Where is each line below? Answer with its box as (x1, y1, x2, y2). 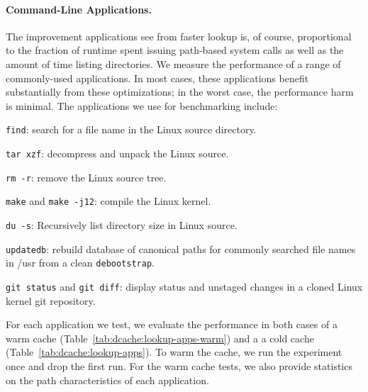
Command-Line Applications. (6, 1, 152, 16)
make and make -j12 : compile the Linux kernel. (6, 194, 211, 208)
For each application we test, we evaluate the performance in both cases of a (6, 317, 338, 332)
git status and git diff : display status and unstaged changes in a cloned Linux (6, 279, 363, 293)
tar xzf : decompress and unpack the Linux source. (6, 146, 229, 161)
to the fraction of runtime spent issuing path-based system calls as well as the (6, 43, 344, 57)
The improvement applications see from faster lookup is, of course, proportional (6, 28, 352, 43)
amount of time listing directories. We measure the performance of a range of (6, 56, 341, 71)
